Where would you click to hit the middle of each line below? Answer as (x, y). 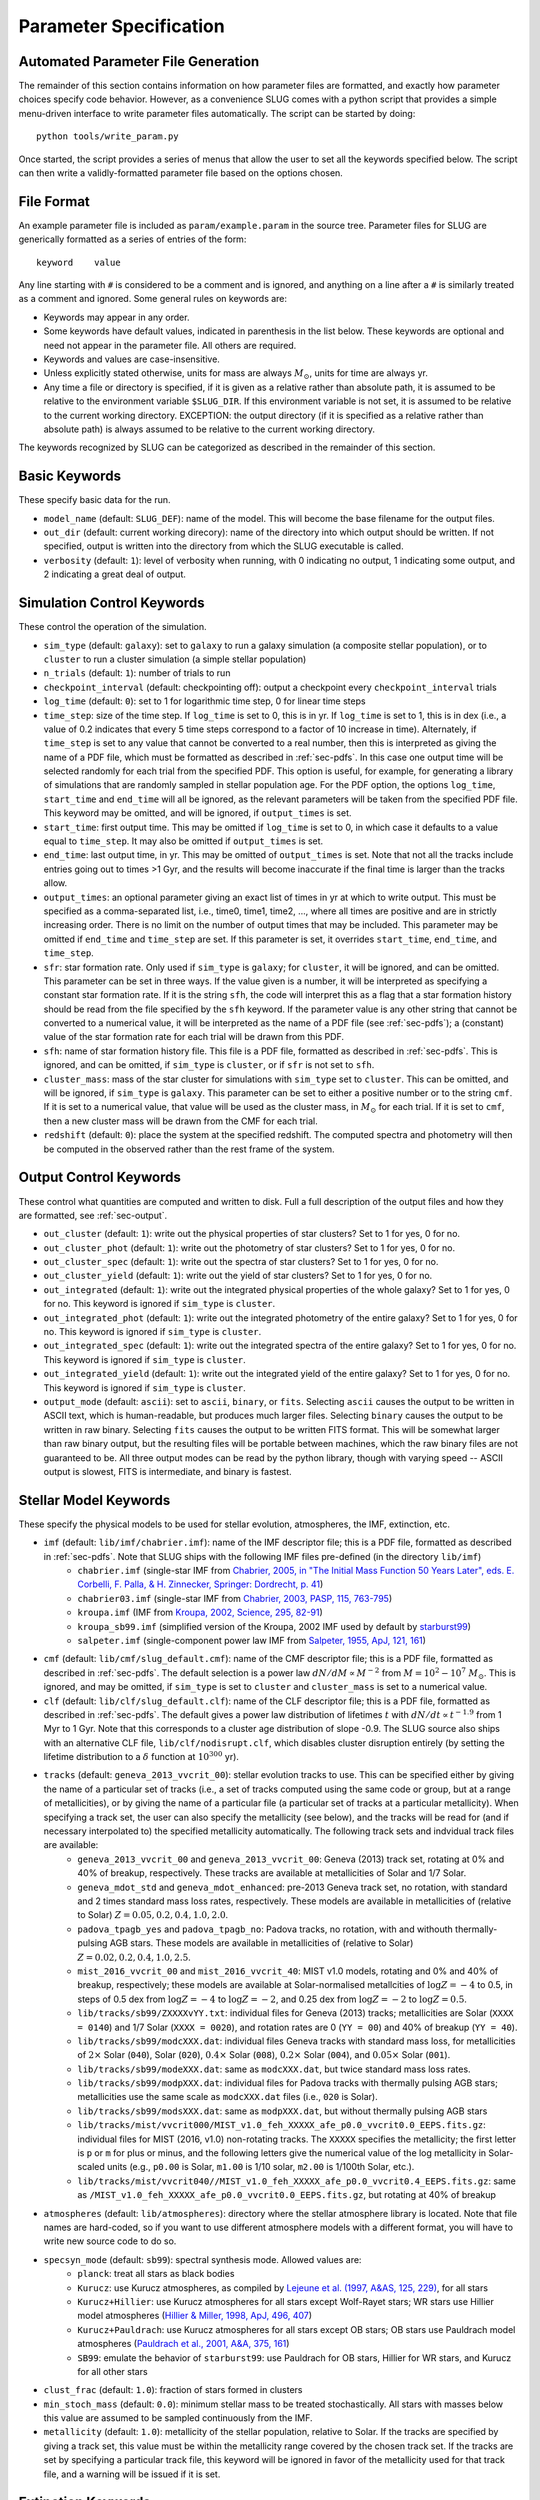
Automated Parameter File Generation (139, 61)
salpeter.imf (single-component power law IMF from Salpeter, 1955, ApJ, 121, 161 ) (252, 1640)
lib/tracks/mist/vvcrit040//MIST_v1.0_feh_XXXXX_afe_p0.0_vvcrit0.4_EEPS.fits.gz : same (297, 2181)
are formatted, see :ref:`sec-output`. (93, 1215)
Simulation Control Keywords (111, 603)
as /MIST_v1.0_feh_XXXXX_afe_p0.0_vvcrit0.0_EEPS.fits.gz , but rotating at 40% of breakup (287, 2195)
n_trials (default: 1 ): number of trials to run (137, 673)
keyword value (78, 262)
